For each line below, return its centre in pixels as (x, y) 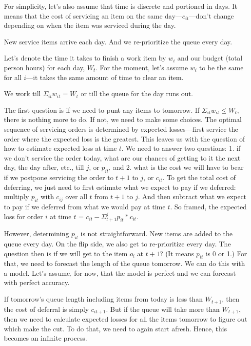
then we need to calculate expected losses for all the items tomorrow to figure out (126, 318)
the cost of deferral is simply (47, 309)
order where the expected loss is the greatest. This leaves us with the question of (125, 138)
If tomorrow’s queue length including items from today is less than (104, 299)
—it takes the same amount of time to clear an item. (105, 77)
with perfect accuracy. (37, 282)
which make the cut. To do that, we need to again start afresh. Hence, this (116, 328)
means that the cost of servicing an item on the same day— (93, 15)
